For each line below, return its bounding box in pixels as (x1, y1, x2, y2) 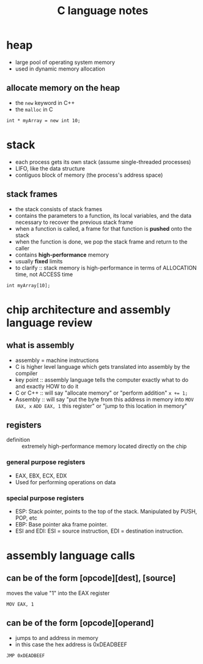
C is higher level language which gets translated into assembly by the (15, 363, 190, 370)
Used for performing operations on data (15, 478, 116, 485)
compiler (15, 369, 38, 377)
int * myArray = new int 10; (6, 117, 81, 123)
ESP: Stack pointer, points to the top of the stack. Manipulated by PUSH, (15, 508, 197, 515)
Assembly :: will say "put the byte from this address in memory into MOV (15, 395, 194, 403)
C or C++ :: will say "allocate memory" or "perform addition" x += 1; (15, 389, 188, 396)
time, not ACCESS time (15, 271, 73, 278)
